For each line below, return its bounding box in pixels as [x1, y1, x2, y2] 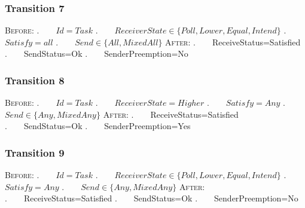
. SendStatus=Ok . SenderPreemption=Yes [5, 120, 191, 132]
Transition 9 [5, 145, 65, 160]
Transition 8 [5, 72, 65, 87]
